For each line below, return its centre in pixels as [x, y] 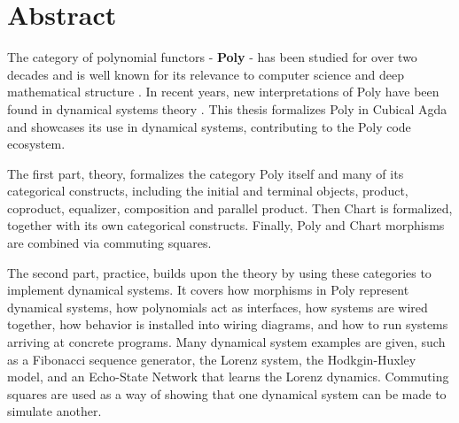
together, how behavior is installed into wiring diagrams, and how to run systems [228, 324]
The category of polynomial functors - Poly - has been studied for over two [212, 57]
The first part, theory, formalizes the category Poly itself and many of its [206, 173]
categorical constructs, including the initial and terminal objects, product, [208, 191]
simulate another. [54, 411]
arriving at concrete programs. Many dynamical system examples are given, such [226, 342]
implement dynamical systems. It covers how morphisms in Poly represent [208, 290]
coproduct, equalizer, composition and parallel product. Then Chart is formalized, [230, 208]
